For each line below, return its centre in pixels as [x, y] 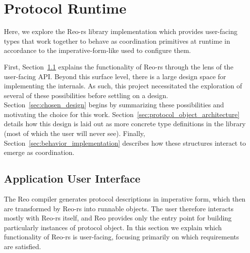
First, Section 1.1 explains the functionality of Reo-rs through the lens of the [119, 66]
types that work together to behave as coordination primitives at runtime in [117, 41]
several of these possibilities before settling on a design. [86, 95]
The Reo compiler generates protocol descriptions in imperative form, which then [125, 199]
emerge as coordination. [39, 152]
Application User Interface [72, 178]
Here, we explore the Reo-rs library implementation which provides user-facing [121, 31]
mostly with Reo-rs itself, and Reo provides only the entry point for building [118, 218]
